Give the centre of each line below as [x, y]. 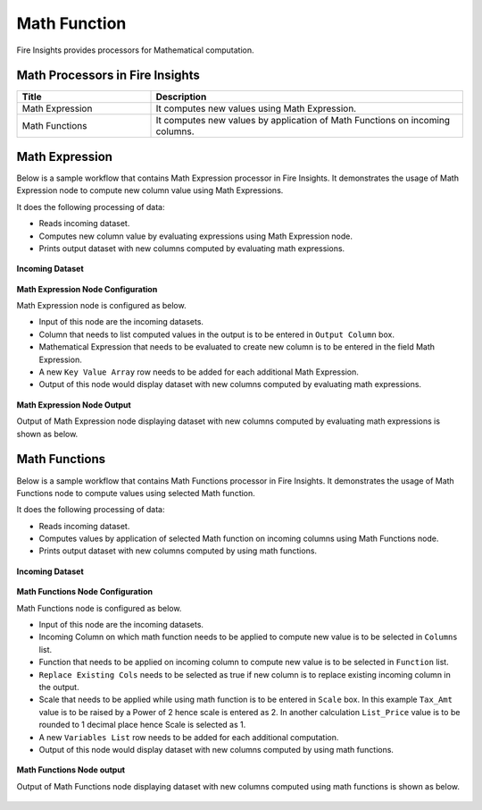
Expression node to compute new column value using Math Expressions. [150, 190]
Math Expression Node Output [74, 405]
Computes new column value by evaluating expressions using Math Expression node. [195, 236]
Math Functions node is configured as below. [99, 608]
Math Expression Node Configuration [87, 289]
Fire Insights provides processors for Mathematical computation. [135, 50]
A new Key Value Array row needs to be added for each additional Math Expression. [199, 372]
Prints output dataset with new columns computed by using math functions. [178, 551]
